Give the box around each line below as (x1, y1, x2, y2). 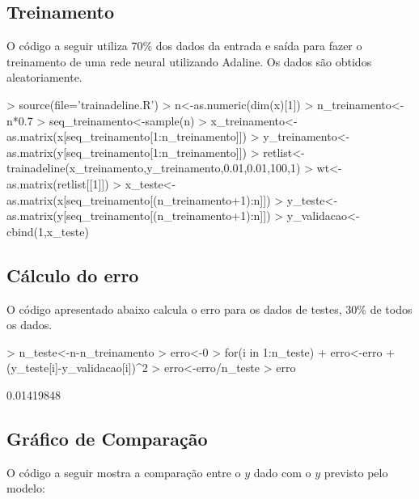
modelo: (6, 480, 45, 497)
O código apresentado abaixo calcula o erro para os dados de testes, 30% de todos (6, 300, 413, 317)
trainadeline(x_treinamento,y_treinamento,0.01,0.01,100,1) (6, 159, 301, 176)
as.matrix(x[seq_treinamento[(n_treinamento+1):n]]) (6, 191, 271, 208)
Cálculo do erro (6, 262, 139, 287)
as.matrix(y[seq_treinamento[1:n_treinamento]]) (6, 143, 248, 160)
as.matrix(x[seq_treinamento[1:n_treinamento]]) (6, 128, 248, 145)
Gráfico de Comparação (6, 425, 208, 450)
